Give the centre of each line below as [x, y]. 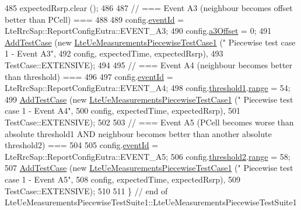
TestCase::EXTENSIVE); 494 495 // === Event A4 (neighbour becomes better [149, 64]
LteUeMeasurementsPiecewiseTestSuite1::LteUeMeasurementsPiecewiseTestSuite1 [151, 202]
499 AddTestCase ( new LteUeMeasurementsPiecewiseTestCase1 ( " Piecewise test [149, 99]
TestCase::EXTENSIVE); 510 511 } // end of [86, 190]
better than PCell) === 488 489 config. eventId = [94, 19]
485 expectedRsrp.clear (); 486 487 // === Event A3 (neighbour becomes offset [149, 8]
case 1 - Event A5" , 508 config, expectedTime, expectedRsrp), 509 [123, 179]
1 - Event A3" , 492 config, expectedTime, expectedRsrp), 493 [114, 53]
